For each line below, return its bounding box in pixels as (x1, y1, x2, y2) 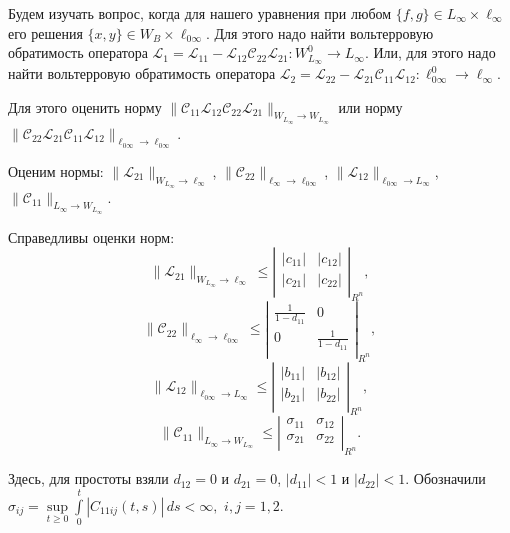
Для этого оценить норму (8, 96, 162, 117)
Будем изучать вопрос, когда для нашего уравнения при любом (8, 3, 392, 23)
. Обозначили (405, 468, 486, 489)
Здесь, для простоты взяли (8, 468, 169, 489)
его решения (8, 22, 83, 43)
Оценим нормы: (8, 160, 104, 181)
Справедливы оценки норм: (8, 226, 175, 247)
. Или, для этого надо (364, 42, 496, 63)
